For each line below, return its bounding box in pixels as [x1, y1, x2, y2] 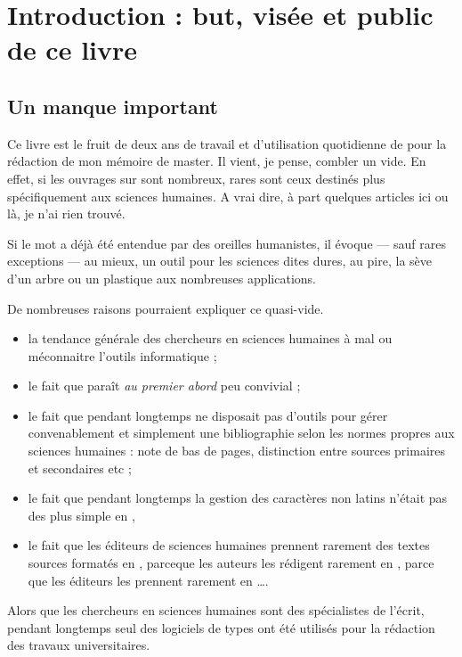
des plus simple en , [28, 505, 135, 524]
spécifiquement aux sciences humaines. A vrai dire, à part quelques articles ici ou [7, 186, 449, 205]
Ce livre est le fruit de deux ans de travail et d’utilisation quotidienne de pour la [7, 134, 447, 152]
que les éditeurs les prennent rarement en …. [28, 571, 269, 589]
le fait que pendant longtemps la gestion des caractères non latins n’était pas [28, 489, 448, 507]
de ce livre [7, 31, 138, 68]
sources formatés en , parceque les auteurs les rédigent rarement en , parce [28, 554, 434, 572]
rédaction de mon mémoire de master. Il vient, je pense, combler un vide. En [7, 152, 426, 170]
